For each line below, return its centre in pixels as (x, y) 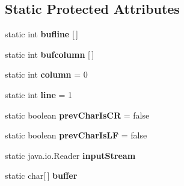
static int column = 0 (46, 74)
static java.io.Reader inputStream (70, 155)
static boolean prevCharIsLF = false (76, 135)
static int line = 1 (39, 94)
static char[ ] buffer (41, 175)
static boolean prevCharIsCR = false (77, 115)
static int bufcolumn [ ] (50, 54)
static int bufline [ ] (42, 34)
